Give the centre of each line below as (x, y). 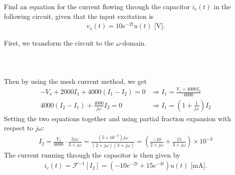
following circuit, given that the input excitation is (79, 16)
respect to (19, 128)
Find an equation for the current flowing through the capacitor (97, 6)
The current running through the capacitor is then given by (92, 154)
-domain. (133, 43)
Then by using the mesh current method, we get (75, 81)
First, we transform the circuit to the (59, 43)
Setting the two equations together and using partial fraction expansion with (117, 118)
